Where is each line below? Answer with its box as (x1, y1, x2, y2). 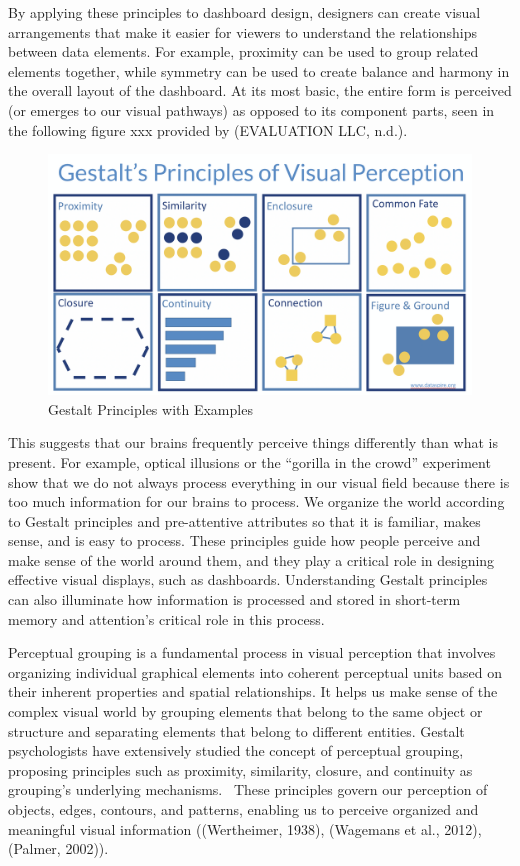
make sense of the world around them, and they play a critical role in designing (8, 549, 495, 570)
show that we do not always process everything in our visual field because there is (8, 471, 510, 492)
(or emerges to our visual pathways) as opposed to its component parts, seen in (8, 99, 495, 120)
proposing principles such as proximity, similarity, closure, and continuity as (8, 759, 473, 780)
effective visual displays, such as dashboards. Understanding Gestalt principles (8, 569, 488, 590)
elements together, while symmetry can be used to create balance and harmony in (8, 60, 510, 81)
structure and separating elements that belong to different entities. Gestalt (8, 720, 465, 741)
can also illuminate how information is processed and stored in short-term (8, 589, 461, 610)
